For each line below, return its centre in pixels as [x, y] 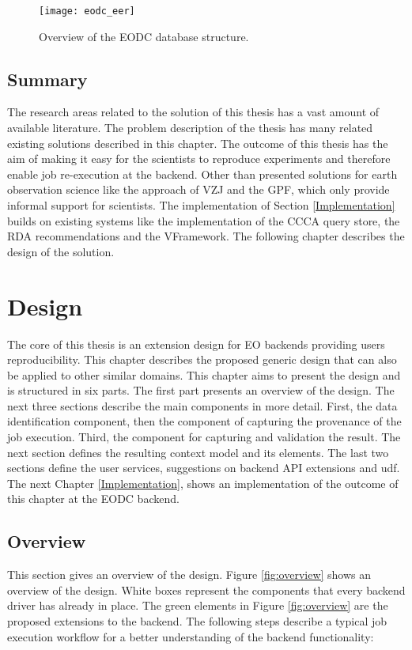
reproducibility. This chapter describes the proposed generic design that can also [202, 359]
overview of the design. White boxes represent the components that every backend [206, 590]
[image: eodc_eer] [87, 11]
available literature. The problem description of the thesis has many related [190, 128]
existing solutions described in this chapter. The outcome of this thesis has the [198, 143]
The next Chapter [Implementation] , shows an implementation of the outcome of [203, 483]
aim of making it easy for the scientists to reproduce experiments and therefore [199, 159]
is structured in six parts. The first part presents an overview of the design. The [201, 390]
